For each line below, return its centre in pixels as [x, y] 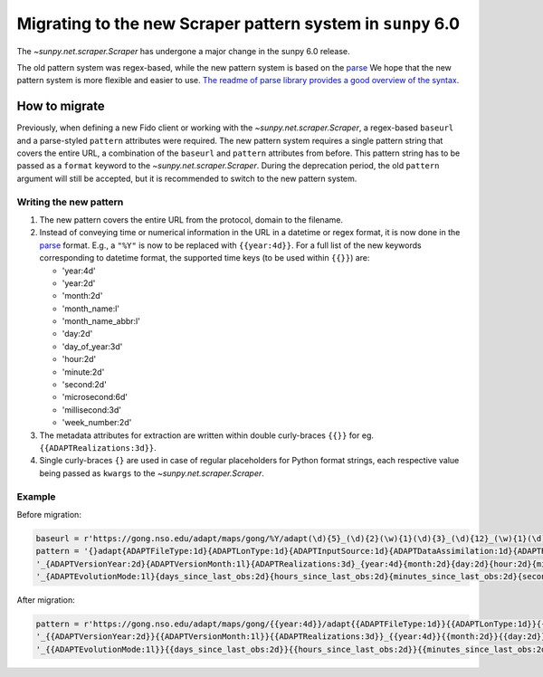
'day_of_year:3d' [92, 346]
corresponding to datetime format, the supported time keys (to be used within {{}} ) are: [205, 258]
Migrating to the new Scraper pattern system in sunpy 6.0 [238, 24]
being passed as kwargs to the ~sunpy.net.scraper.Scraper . [152, 473]
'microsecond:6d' [95, 397]
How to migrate [61, 106]
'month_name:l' [91, 309]
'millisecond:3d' [92, 410]
